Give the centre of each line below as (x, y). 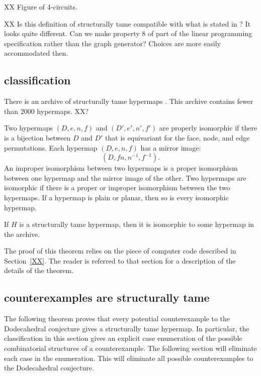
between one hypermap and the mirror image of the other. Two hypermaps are (125, 177)
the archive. (22, 234)
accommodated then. (36, 53)
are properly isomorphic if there (208, 128)
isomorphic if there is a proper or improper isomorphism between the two (117, 187)
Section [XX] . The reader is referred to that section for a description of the (120, 260)
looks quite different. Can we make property (72, 33)
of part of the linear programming (200, 33)
